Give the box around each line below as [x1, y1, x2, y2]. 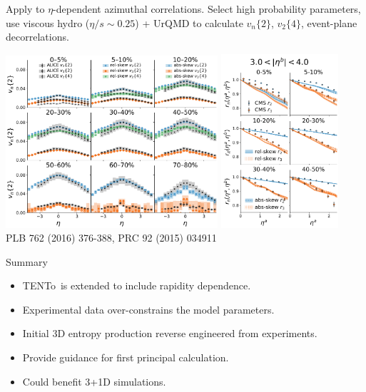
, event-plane [301, 15, 357, 30]
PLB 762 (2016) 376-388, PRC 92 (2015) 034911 [6, 230, 217, 245]
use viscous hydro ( [6, 15, 90, 30]
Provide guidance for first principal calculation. [22, 350, 229, 365]
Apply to [6, 1, 45, 16]
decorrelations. [6, 29, 69, 44]
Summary [6, 254, 48, 269]
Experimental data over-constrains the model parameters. [22, 301, 275, 316]
